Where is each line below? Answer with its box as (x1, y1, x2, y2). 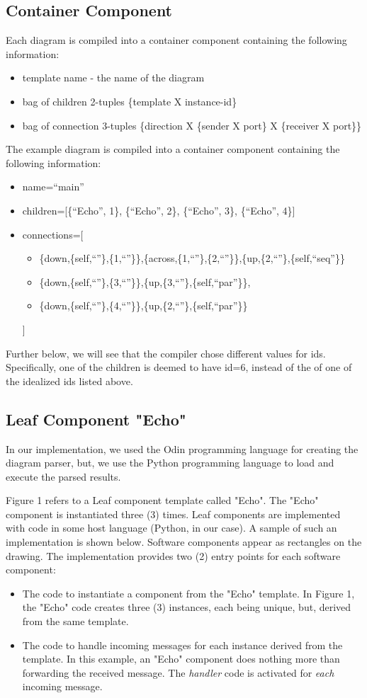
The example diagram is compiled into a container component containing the (6, 142, 340, 156)
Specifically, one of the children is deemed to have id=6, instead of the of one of (6, 360, 352, 374)
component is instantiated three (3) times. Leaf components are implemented (6, 506, 341, 521)
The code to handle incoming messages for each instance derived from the (22, 637, 343, 652)
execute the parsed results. (6, 469, 121, 484)
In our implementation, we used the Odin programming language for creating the (6, 441, 358, 456)
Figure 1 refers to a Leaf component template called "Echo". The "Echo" (6, 493, 319, 508)
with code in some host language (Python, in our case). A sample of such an (6, 520, 337, 535)
